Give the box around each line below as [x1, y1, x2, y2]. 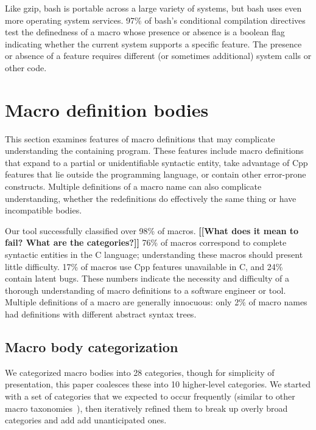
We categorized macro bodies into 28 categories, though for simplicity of [5, 366, 275, 378]
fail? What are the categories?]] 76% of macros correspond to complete [5, 236, 287, 249]
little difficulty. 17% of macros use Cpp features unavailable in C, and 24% [5, 260, 283, 272]
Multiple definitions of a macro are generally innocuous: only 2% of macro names [5, 296, 307, 308]
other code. [5, 61, 47, 74]
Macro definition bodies [5, 97, 209, 122]
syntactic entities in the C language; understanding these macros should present [5, 248, 303, 261]
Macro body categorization [5, 337, 178, 356]
